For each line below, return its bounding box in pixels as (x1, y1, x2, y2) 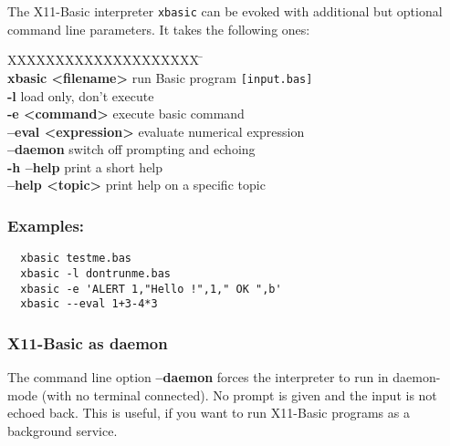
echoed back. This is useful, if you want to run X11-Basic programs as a (7, 403, 410, 422)
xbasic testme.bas (20, 252, 132, 265)
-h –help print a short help (7, 157, 163, 176)
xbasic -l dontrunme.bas (20, 266, 171, 280)
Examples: (7, 213, 85, 236)
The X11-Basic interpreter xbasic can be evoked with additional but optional (7, 2, 443, 20)
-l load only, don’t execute (7, 86, 154, 105)
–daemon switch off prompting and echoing (7, 140, 256, 159)
